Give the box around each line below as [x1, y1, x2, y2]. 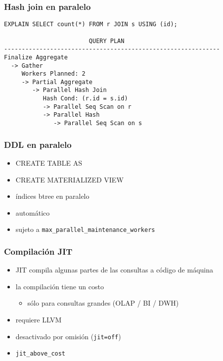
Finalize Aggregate [4, 53, 68, 61]
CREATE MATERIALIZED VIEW [15, 174, 124, 184]
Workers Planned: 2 [21, 70, 86, 78]
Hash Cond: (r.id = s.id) [43, 95, 128, 102]
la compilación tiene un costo [15, 281, 104, 291]
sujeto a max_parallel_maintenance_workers [15, 224, 155, 234]
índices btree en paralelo [15, 191, 89, 201]
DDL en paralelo [4, 138, 72, 150]
